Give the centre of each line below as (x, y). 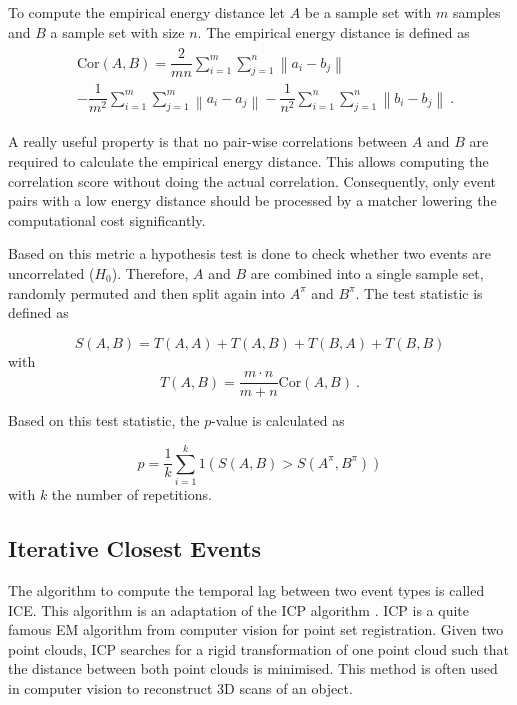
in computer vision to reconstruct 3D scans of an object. (180, 687)
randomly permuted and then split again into (147, 292)
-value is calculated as (278, 420)
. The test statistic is (419, 292)
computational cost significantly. (107, 219)
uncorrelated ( (51, 272)
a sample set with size (117, 31)
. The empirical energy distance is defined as (333, 31)
